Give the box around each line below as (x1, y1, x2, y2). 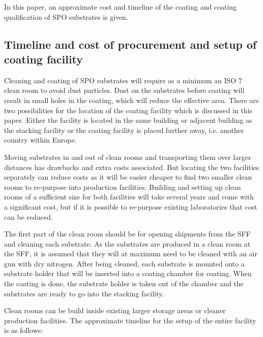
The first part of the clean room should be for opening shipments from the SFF (4, 228, 251, 239)
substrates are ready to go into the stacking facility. (4, 288, 164, 298)
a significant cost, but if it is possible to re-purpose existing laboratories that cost (4, 201, 257, 212)
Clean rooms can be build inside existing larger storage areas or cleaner (4, 305, 226, 316)
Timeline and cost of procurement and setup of (4, 36, 257, 52)
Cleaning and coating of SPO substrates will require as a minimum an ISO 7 (4, 75, 242, 85)
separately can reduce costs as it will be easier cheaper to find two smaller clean (4, 172, 252, 182)
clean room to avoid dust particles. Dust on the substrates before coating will (4, 85, 245, 95)
